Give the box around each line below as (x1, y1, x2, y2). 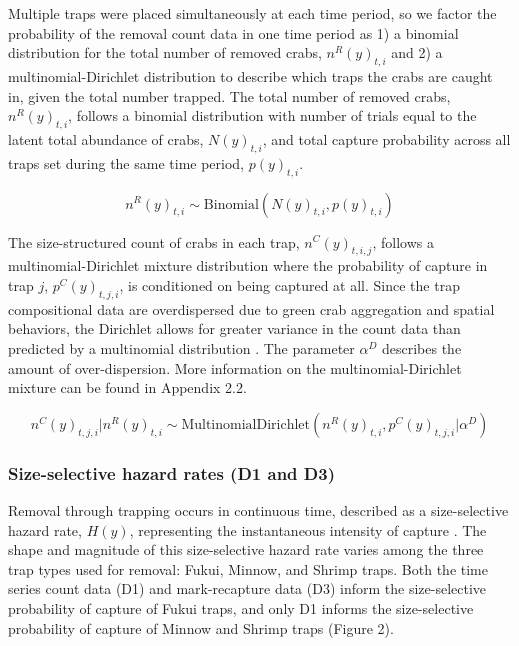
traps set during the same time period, (8, 152, 245, 173)
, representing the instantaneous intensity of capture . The (129, 519, 487, 540)
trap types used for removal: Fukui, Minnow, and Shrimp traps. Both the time (8, 558, 488, 579)
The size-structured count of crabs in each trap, (8, 231, 300, 252)
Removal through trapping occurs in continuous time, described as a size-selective (8, 499, 509, 520)
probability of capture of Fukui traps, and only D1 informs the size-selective (8, 597, 474, 618)
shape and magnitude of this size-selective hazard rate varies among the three (8, 539, 484, 560)
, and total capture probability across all (262, 128, 511, 149)
